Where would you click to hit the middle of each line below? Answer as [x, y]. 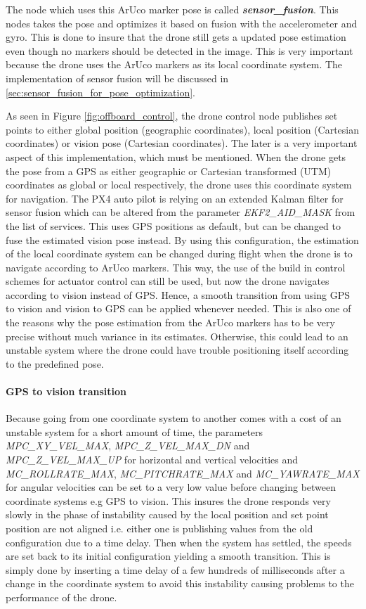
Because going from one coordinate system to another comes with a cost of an [174, 418]
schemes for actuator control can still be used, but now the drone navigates [168, 281]
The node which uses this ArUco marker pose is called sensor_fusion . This [172, 9]
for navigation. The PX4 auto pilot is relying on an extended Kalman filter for [175, 198]
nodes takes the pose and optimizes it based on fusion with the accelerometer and [182, 23]
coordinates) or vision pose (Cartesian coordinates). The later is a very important [182, 143]
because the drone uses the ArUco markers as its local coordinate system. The [174, 64]
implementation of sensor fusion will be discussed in [117, 78]
